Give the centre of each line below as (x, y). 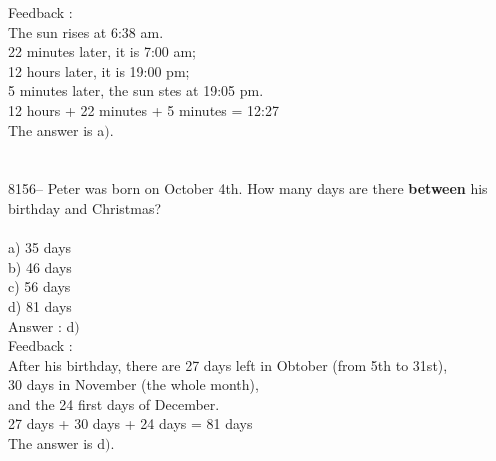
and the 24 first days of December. (114, 403)
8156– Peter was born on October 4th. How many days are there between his (248, 188)
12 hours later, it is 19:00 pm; (99, 70)
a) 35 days (40, 247)
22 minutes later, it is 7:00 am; (102, 51)
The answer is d (57, 443)
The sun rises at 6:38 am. (86, 31)
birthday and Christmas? (85, 207)
